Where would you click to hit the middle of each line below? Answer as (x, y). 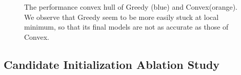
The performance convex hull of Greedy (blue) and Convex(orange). (131, 7)
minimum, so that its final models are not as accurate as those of (126, 27)
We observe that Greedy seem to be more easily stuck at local (122, 17)
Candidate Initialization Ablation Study (112, 64)
